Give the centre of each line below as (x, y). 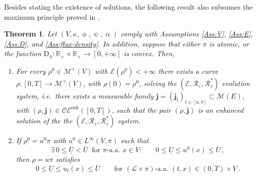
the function (23, 53)
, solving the (158, 83)
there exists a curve (188, 71)
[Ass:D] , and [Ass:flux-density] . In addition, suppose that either (102, 43)
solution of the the (44, 121)
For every (31, 71)
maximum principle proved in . (52, 16)
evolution (236, 83)
